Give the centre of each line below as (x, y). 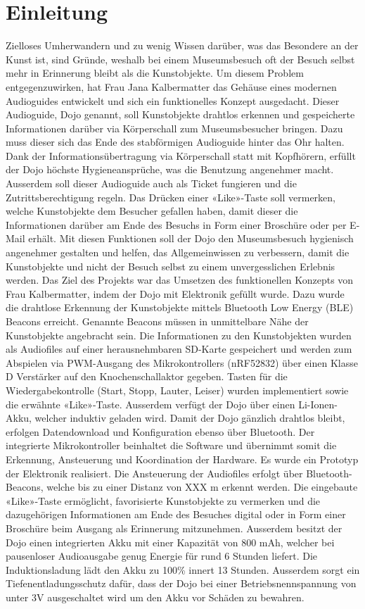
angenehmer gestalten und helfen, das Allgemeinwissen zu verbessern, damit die (178, 252)
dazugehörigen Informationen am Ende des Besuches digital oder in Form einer (176, 514)
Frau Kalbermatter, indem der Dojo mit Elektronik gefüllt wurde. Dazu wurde (175, 293)
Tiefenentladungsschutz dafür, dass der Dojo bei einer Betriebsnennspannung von (181, 583)
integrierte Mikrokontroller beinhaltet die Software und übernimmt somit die (171, 445)
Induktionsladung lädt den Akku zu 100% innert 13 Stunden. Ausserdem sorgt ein (183, 569)
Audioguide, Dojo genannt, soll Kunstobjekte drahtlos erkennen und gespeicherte (180, 114)
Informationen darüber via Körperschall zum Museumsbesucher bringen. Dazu (174, 128)
